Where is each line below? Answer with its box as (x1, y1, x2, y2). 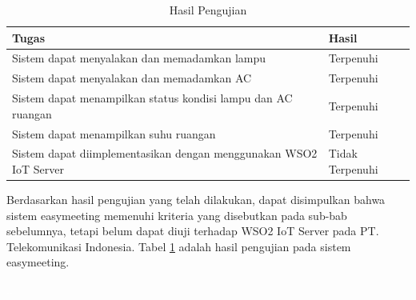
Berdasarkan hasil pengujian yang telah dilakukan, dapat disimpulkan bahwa (6, 191, 386, 208)
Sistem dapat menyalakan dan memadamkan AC (12, 70, 252, 86)
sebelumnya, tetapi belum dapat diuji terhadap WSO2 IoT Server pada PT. (6, 222, 379, 239)
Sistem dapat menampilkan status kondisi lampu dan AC (12, 90, 293, 106)
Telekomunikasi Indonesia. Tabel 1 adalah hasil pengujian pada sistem (6, 238, 351, 254)
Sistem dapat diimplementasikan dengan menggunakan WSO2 (12, 145, 318, 162)
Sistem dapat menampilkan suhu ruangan (12, 125, 216, 142)
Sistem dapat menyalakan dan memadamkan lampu (12, 50, 266, 66)
